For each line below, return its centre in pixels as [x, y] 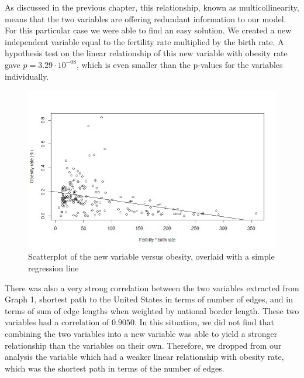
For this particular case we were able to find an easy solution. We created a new [148, 30]
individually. [27, 76]
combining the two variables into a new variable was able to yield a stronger [141, 333]
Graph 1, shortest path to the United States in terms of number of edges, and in [149, 299]
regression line [53, 268]
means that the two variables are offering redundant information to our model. [146, 18]
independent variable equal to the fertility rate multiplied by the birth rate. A [144, 41]
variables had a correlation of [57, 322]
